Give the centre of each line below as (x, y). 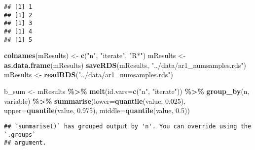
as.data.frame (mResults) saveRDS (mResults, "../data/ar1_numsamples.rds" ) (125, 65)
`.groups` (20, 135)
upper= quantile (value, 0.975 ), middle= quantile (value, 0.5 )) (97, 110)
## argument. (25, 143)
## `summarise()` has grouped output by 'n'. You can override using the (128, 126)
